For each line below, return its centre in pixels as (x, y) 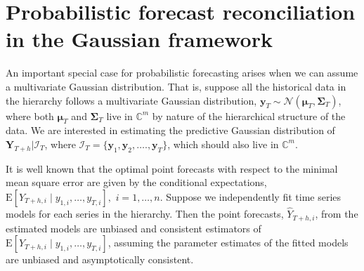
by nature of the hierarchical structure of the (249, 115)
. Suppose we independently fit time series (251, 196)
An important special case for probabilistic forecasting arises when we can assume (182, 73)
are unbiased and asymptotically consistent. (100, 259)
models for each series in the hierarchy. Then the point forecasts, (145, 214)
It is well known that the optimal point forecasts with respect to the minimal (172, 168)
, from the (337, 214)
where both (30, 115)
